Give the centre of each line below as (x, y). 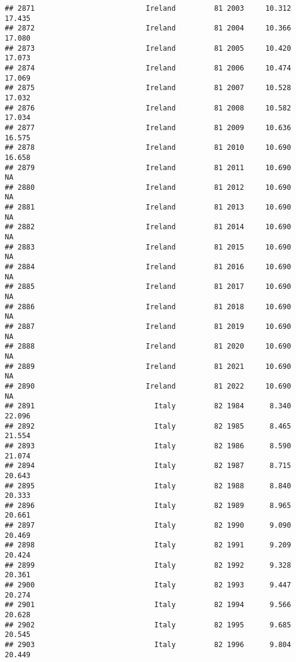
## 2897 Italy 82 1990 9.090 (148, 526)
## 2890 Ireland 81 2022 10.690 (148, 386)
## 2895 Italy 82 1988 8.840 (148, 486)
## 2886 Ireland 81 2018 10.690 (148, 307)
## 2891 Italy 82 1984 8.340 (148, 406)
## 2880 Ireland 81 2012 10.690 (148, 187)
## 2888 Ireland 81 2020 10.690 (148, 347)
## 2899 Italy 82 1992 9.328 (148, 565)
